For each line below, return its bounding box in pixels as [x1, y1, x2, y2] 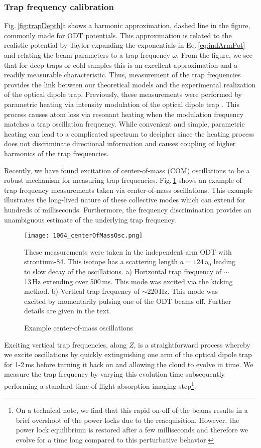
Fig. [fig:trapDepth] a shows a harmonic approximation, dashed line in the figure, [4, 20, 250, 31]
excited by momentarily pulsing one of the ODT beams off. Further [24, 295, 231, 306]
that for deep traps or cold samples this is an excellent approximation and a [4, 59, 238, 70]
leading [213, 256, 236, 267]
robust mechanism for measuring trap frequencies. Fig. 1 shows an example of [4, 175, 242, 185]
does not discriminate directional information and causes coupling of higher [4, 138, 236, 149]
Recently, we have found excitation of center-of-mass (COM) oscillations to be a [4, 165, 250, 175]
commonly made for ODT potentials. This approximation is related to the [4, 30, 232, 40]
